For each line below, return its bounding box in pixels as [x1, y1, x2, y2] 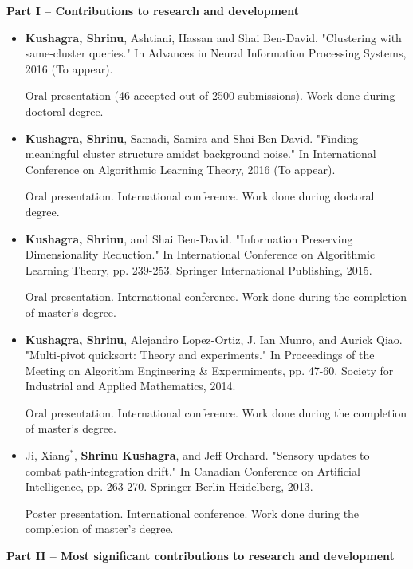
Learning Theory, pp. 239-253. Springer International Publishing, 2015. [25, 261, 372, 278]
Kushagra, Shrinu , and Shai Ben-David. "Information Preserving [25, 230, 353, 247]
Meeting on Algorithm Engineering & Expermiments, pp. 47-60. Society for [25, 362, 394, 378]
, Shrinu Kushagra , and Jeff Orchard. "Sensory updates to [74, 447, 370, 464]
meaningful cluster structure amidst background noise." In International [25, 145, 376, 162]
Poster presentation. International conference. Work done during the [25, 504, 360, 521]
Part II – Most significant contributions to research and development [6, 547, 395, 564]
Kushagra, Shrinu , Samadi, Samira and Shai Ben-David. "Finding [25, 129, 359, 146]
